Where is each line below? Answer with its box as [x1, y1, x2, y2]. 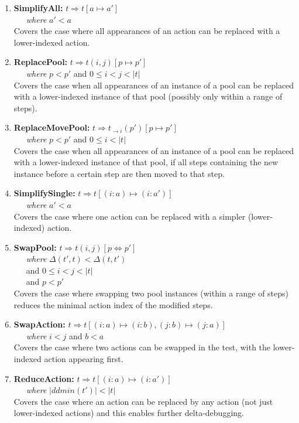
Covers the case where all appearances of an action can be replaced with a [13, 25, 280, 37]
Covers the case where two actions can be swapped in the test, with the [13, 341, 271, 353]
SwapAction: [13, 318, 66, 330]
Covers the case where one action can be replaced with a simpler [13, 210, 246, 222]
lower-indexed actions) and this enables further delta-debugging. [13, 407, 244, 419]
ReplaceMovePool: [13, 121, 90, 134]
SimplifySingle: [13, 187, 75, 199]
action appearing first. [44, 353, 123, 365]
